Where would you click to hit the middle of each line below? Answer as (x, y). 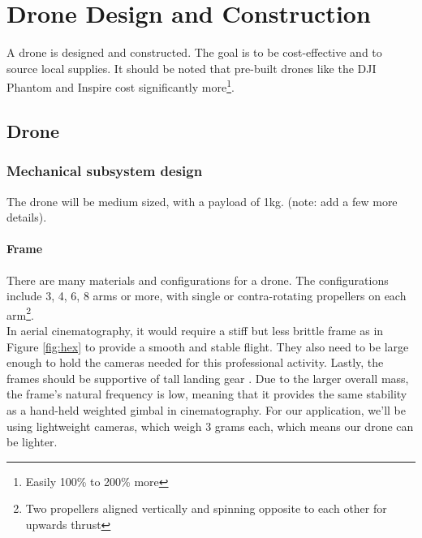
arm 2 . (20, 313)
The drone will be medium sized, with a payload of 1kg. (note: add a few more (202, 201)
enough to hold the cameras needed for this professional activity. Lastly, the (195, 362)
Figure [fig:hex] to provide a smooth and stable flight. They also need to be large (208, 346)
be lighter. (32, 442)
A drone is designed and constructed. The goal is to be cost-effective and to (194, 52)
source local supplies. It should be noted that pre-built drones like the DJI (192, 68)
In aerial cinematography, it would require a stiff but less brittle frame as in (195, 330)
